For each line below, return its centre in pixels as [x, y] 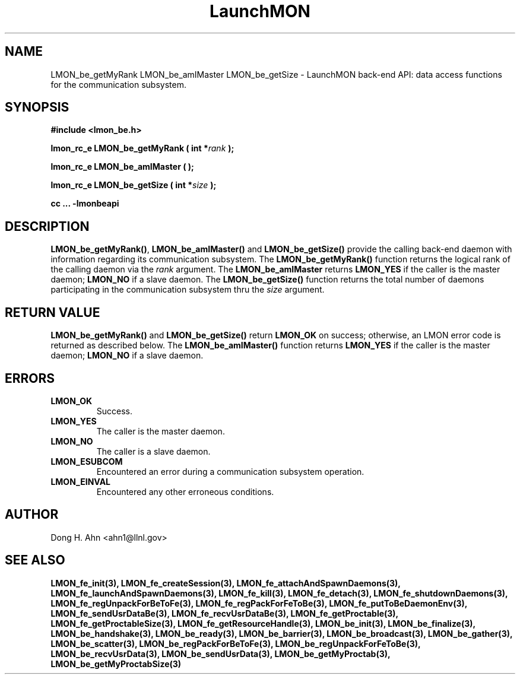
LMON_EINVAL [81, 481]
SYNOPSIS [37, 107]
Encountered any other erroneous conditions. [185, 491]
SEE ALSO [35, 560]
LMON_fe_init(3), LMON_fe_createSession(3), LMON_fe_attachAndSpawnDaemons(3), [226, 583]
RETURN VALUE [53, 312]
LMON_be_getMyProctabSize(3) [116, 664]
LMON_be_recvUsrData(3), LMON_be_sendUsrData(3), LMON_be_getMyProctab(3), [221, 653]
